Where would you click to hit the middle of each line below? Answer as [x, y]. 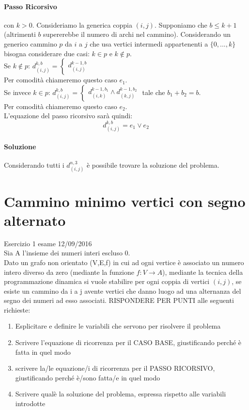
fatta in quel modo [43, 352]
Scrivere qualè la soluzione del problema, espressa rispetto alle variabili [121, 394]
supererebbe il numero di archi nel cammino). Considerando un [137, 34]
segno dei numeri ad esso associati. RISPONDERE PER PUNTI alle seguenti [119, 300]
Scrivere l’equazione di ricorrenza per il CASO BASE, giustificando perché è [128, 342]
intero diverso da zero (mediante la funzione [69, 272]
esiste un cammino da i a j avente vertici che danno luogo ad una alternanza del [123, 291]
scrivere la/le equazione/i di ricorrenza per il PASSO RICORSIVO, [115, 368]
